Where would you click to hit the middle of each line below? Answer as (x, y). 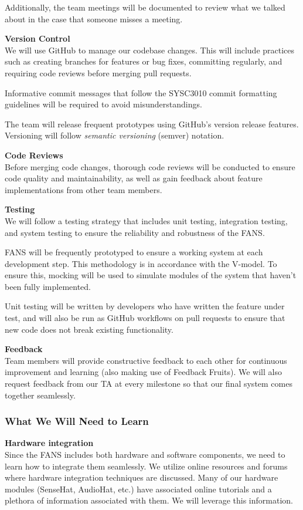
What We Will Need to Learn (77, 421)
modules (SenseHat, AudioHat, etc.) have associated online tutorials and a (138, 489)
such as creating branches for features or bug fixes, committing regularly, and (144, 61)
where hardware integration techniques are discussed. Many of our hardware (142, 477)
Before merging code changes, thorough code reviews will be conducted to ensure (150, 166)
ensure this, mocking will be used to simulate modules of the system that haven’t (151, 275)
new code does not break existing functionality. (89, 329)
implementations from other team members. (84, 189)
